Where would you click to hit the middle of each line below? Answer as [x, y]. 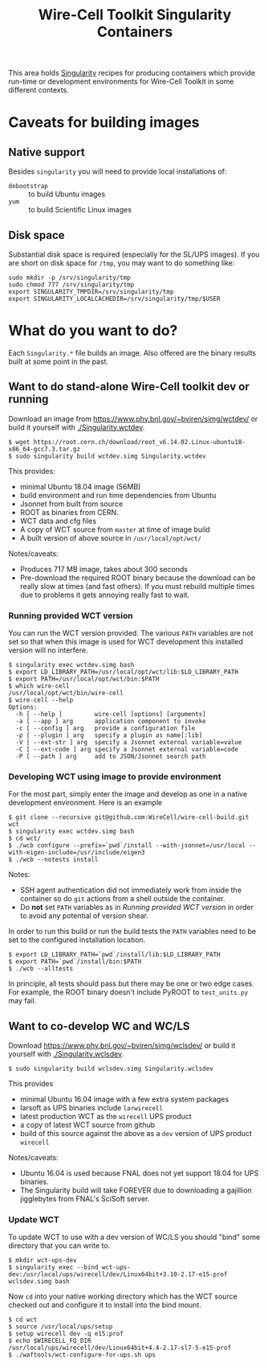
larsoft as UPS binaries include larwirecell [91, 1108]
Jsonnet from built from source [71, 504]
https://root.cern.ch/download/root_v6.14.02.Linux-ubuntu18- [140, 442]
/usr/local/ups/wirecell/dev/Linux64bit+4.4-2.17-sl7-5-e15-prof [120, 1348]
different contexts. [39, 90]
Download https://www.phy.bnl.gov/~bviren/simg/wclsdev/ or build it [122, 1046]
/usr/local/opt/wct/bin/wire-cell [66, 694]
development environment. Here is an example [85, 803]
